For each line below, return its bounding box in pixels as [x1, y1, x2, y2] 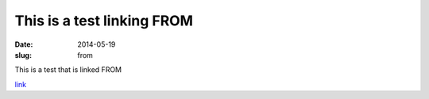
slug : [14, 50, 32, 59]
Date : [14, 40, 33, 49]
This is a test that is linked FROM [14, 65, 122, 74]
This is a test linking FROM [14, 12, 194, 29]
